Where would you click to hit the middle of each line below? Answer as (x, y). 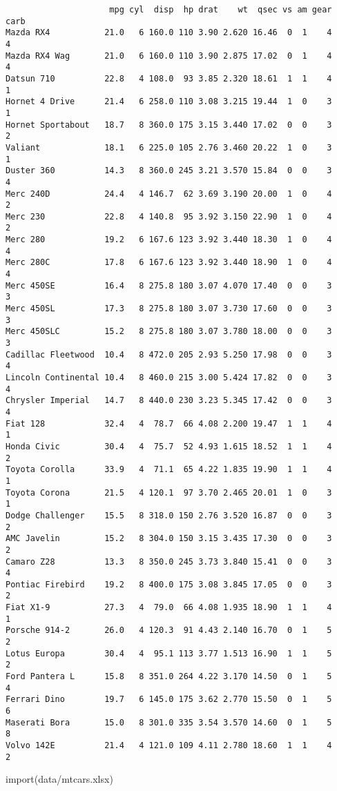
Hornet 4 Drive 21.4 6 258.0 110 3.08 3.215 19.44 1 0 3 (169, 102)
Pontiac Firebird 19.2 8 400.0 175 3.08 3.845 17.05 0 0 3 (169, 584)
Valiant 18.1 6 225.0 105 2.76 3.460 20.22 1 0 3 (169, 147)
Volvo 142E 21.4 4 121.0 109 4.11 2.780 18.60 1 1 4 (169, 745)
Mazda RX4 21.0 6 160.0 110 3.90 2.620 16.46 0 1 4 (169, 33)
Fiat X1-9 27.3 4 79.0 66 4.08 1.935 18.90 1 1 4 (169, 608)
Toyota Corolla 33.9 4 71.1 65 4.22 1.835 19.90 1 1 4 (169, 470)
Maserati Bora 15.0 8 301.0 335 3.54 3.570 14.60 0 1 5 (169, 722)
